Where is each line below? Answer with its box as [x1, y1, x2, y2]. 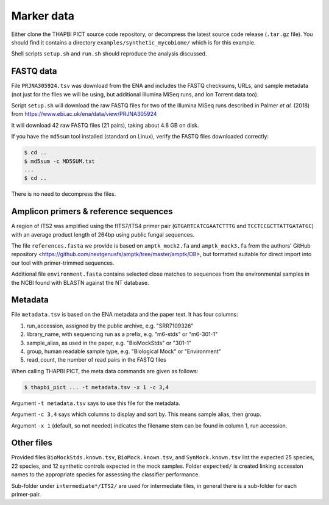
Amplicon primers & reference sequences [11, 206, 173, 217]
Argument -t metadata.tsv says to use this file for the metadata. [11, 399, 180, 407]
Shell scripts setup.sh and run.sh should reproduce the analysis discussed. [11, 50, 207, 57]
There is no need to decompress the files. [11, 190, 116, 198]
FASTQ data [11, 66, 57, 76]
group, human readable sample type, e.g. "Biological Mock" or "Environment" [26, 348, 222, 355]
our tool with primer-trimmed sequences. [11, 259, 115, 267]
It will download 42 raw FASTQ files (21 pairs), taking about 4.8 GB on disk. [11, 121, 199, 129]
